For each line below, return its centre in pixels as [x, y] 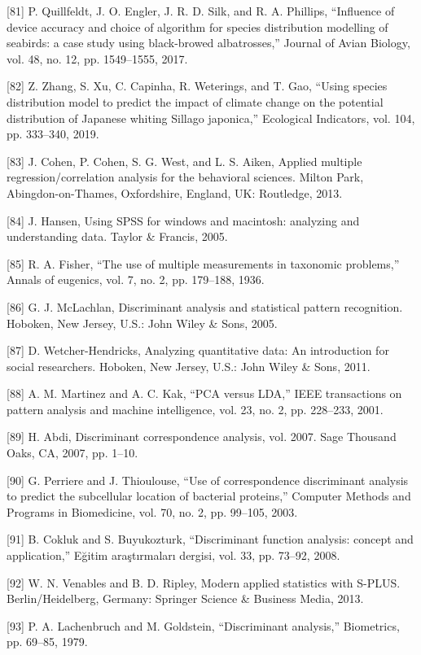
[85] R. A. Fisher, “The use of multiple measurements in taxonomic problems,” [203, 263]
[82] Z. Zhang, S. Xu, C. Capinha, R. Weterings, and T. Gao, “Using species [197, 86]
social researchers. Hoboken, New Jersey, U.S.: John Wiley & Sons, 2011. [189, 366]
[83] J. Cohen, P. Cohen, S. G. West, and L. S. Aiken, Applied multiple [184, 161]
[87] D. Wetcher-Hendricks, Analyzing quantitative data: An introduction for [198, 350]
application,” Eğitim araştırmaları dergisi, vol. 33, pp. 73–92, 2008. [173, 555]
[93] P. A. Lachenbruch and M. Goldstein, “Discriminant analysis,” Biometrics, [203, 625]
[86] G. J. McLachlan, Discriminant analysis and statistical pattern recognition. [205, 306]
